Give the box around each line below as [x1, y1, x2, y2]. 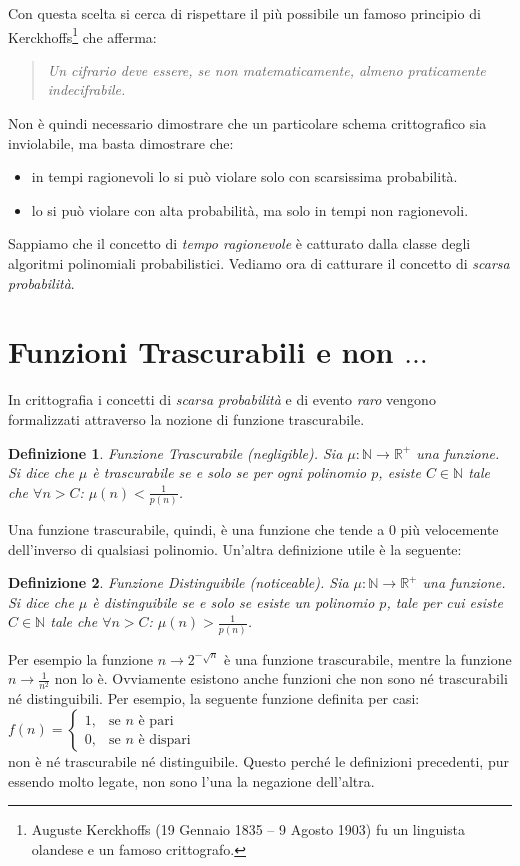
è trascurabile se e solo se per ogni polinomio [92, 462, 367, 483]
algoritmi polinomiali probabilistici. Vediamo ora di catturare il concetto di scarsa [8, 253, 510, 273]
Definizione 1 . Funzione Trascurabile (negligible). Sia [8, 442, 343, 463]
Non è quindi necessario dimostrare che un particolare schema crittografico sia [8, 113, 487, 134]
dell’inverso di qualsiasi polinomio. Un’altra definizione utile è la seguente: [8, 538, 462, 559]
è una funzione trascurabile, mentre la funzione [224, 648, 512, 669]
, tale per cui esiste [386, 591, 503, 612]
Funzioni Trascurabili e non [8, 331, 394, 372]
